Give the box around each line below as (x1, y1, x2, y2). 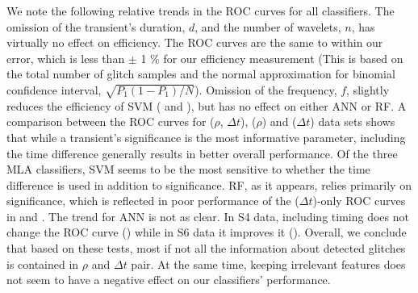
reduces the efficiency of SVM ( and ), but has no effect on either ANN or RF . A (6, 97, 407, 114)
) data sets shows (310, 113, 395, 130)
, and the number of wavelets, (194, 18, 341, 35)
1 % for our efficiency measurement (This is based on (140, 49, 403, 66)
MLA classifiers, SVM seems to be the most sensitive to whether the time (6, 161, 370, 178)
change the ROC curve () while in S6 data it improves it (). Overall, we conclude (6, 224, 407, 241)
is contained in (6, 255, 79, 272)
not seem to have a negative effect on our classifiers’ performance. (6, 271, 331, 288)
